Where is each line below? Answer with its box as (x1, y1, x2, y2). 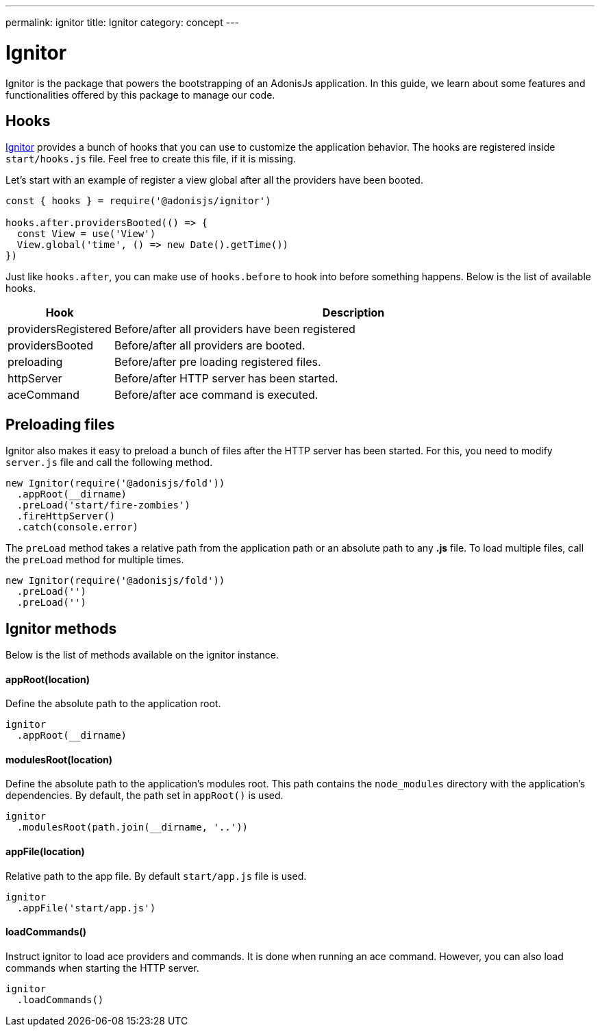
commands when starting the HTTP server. (5, 961, 199, 974)
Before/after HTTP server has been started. (114, 371, 338, 386)
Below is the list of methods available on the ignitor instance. (5, 649, 279, 661)
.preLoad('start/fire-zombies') (16, 500, 190, 511)
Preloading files (5, 415, 115, 433)
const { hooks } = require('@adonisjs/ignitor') (5, 195, 271, 207)
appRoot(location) (5, 673, 90, 685)
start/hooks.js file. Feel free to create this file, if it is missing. (5, 153, 296, 165)
